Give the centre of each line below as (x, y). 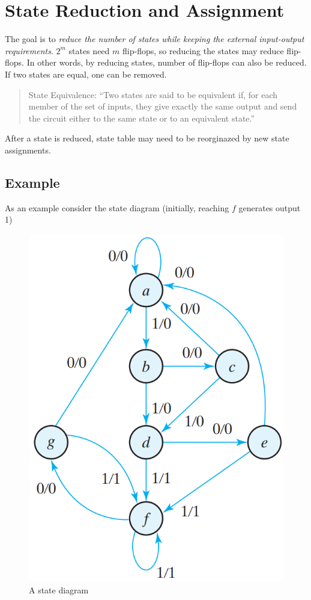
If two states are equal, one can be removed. (86, 74)
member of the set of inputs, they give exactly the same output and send (163, 106)
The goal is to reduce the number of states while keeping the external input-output (155, 39)
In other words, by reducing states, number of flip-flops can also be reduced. (167, 62)
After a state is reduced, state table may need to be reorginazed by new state (147, 138)
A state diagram (59, 589)
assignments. (28, 150)
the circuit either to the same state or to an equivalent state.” (142, 118)
